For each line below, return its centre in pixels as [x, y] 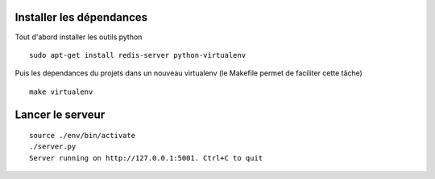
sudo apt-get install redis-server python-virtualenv [137, 55]
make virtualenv [61, 92]
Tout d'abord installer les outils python [79, 37]
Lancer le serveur [60, 114]
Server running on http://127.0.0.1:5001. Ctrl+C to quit [146, 158]
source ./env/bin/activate [83, 136]
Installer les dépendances [81, 17]
